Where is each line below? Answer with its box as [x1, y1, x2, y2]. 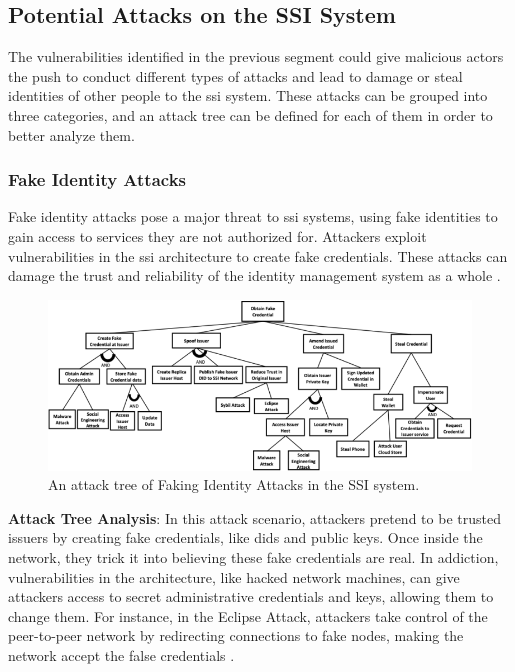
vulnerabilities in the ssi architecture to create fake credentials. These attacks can [8, 245, 508, 266]
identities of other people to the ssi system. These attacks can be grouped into [8, 85, 488, 106]
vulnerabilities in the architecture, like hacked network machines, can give [8, 566, 460, 587]
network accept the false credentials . [8, 645, 235, 666]
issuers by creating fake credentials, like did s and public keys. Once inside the [8, 527, 483, 548]
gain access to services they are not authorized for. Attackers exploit [8, 225, 427, 246]
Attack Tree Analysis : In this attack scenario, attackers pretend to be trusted [8, 507, 501, 528]
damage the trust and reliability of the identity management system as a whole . [8, 265, 501, 286]
